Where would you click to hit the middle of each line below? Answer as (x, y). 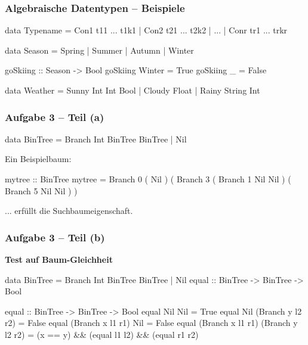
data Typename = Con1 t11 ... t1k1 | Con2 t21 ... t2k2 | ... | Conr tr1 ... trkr (146, 30)
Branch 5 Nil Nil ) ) (41, 190)
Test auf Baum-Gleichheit (59, 259)
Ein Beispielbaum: (38, 159)
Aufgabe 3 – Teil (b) (55, 237)
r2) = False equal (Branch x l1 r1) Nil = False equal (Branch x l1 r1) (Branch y (151, 323)
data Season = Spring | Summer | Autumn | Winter (99, 50)
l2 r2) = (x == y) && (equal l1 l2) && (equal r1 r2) (102, 334)
